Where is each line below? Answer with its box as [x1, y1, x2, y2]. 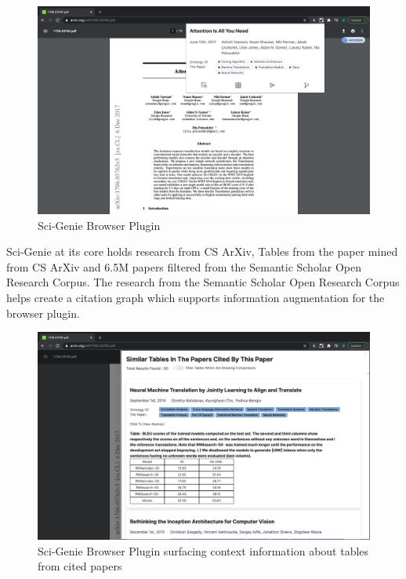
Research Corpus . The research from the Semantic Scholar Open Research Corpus [6, 274, 400, 290]
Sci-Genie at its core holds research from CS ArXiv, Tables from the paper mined [6, 243, 398, 260]
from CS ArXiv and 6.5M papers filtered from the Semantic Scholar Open [6, 258, 362, 275]
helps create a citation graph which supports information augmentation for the [6, 289, 385, 305]
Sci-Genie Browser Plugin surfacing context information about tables [38, 542, 369, 559]
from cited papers [38, 558, 122, 574]
